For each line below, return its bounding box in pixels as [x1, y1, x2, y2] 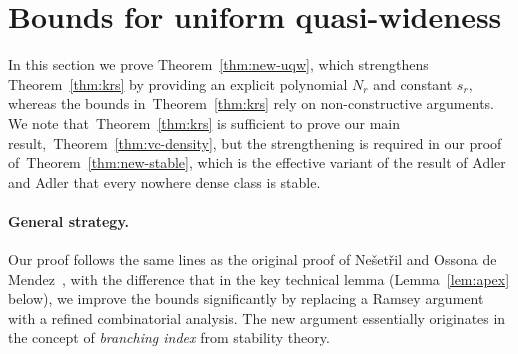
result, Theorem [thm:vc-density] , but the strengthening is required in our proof [8, 132, 502, 153]
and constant [373, 73, 453, 94]
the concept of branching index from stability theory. [8, 327, 330, 348]
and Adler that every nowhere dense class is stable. [8, 171, 321, 192]
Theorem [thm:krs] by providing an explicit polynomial [8, 73, 348, 94]
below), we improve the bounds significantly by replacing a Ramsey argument [8, 288, 484, 309]
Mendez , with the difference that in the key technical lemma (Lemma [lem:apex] [8, 268, 510, 289]
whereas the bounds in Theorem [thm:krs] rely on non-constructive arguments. [8, 93, 494, 114]
